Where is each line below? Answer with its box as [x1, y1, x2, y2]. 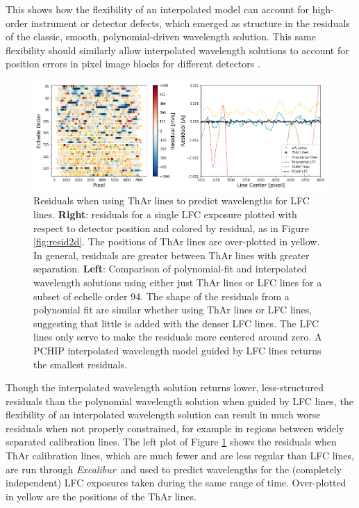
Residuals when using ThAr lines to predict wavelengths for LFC [33, 193, 310, 208]
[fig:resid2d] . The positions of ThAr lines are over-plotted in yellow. [33, 234, 320, 249]
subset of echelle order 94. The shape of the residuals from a [33, 288, 290, 303]
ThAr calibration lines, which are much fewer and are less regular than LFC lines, [6, 448, 354, 463]
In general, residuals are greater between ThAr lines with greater [33, 247, 310, 262]
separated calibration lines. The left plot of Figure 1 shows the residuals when [6, 434, 337, 449]
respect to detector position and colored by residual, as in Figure [33, 220, 309, 235]
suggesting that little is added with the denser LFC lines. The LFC [33, 316, 319, 330]
